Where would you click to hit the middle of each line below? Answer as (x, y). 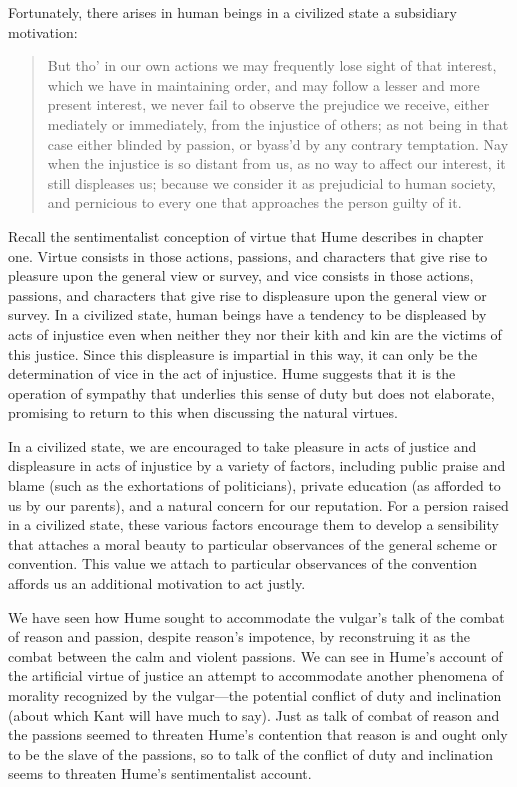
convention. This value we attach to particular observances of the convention (242, 563)
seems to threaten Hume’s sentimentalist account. (160, 773)
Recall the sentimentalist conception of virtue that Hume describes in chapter (246, 235)
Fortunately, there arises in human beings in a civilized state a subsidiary (232, 12)
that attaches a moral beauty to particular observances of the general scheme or (253, 543)
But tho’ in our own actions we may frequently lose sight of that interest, (272, 65)
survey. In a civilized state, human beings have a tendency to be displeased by (247, 314)
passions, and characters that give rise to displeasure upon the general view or (247, 294)
